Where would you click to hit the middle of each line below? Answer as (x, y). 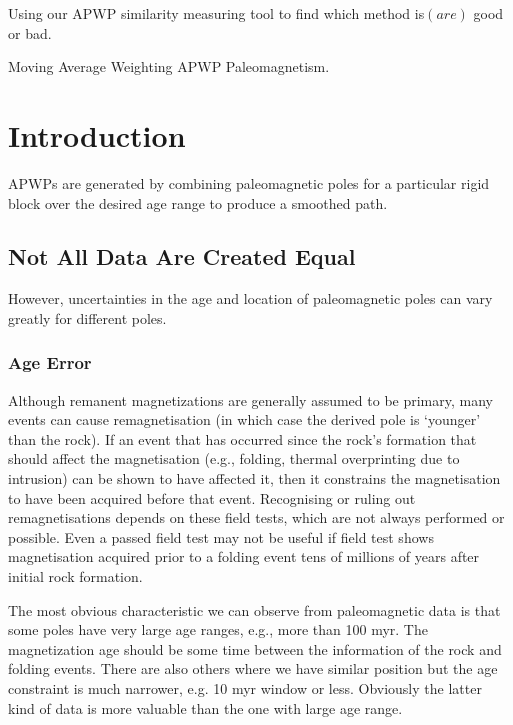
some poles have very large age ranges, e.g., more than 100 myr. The (218, 629)
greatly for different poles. (87, 317)
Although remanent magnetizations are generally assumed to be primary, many (250, 399)
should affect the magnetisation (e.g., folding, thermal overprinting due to (234, 458)
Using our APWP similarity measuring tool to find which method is (216, 13)
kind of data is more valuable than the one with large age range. (205, 707)
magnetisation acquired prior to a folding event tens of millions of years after (244, 556)
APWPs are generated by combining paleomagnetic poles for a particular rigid (249, 182)
